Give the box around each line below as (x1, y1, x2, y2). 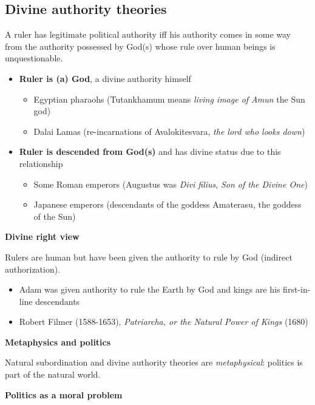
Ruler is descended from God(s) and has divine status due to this (19, 145, 281, 158)
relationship (19, 157, 63, 169)
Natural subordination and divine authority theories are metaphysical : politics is (5, 356, 303, 369)
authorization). (5, 262, 61, 275)
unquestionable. (5, 52, 63, 64)
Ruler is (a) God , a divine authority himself (19, 72, 191, 84)
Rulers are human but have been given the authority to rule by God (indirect (5, 250, 293, 263)
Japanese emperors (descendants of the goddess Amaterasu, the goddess (33, 198, 302, 211)
